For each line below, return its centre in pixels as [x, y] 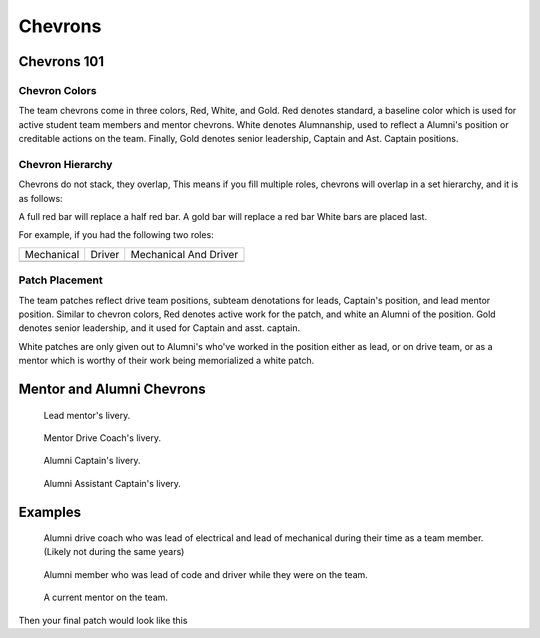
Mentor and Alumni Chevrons [112, 388]
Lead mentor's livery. [87, 415]
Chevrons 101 [61, 61]
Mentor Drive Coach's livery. [102, 437]
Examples [50, 511]
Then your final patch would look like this [103, 620]
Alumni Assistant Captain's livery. [112, 483]
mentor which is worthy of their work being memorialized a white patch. [166, 361]
